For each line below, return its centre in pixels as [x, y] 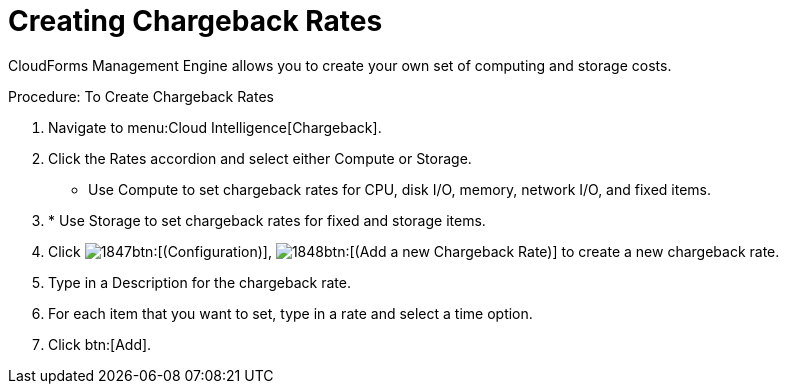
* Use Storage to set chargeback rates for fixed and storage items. [267, 220]
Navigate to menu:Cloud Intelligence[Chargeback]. [215, 127]
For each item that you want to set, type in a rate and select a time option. [290, 313]
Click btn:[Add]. [100, 344]
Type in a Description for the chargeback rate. [199, 282]
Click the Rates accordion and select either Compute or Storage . [260, 158]
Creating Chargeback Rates [195, 21]
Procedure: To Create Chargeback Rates [141, 96]
